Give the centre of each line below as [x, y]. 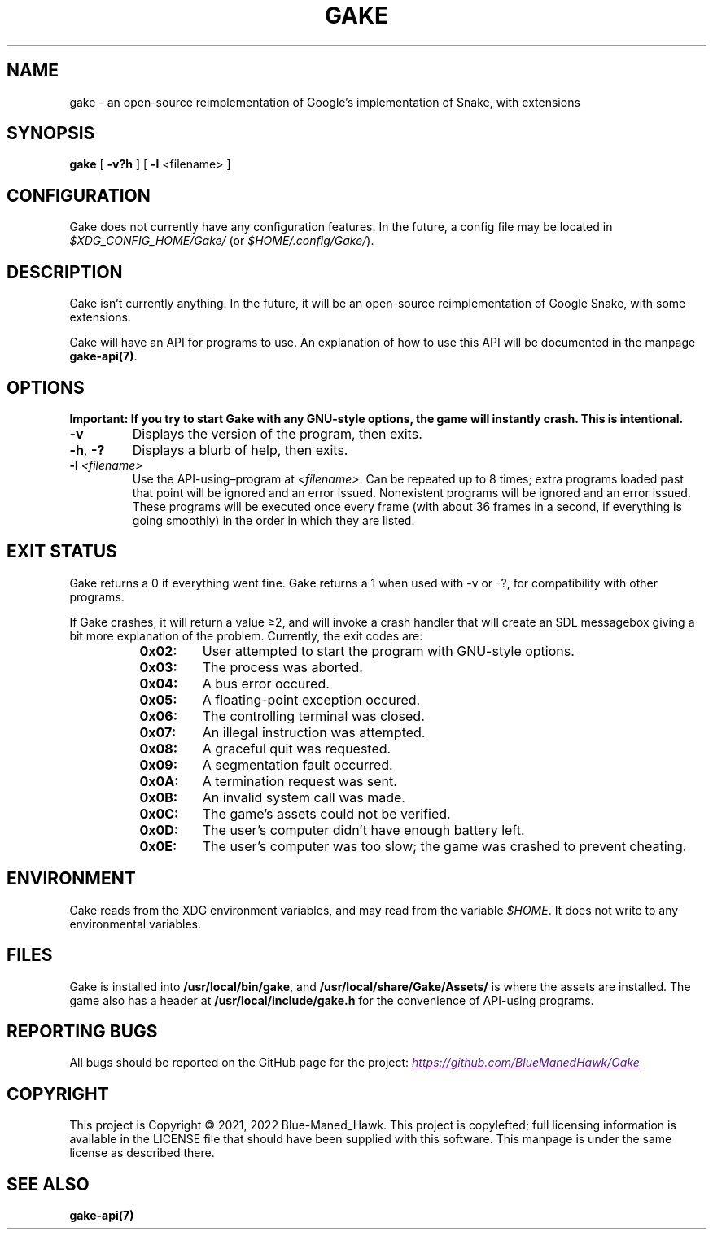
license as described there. [142, 1153]
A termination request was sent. [300, 781]
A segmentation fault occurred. [297, 764]
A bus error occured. [266, 683]
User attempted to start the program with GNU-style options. [388, 651]
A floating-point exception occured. [311, 699]
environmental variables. [135, 924]
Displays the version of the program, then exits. [277, 433]
